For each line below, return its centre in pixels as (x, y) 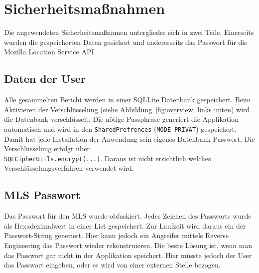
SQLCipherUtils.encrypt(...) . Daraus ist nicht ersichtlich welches (108, 158)
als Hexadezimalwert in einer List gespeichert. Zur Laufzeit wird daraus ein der (125, 225)
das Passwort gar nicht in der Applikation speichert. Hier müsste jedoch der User (128, 255)
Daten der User (45, 79)
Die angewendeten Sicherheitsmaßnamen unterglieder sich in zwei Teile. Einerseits (129, 32)
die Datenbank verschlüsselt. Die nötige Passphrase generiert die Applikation (121, 119)
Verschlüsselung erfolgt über (47, 148)
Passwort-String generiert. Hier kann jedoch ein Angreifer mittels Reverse (116, 235)
